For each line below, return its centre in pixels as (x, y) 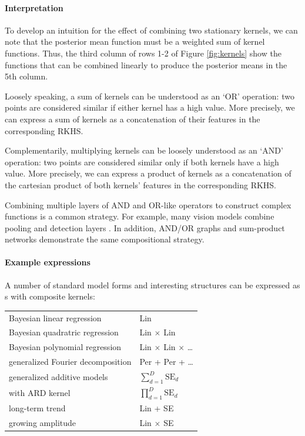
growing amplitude (43, 422)
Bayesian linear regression (55, 317)
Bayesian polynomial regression (65, 347)
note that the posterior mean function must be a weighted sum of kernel (135, 41)
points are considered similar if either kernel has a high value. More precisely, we (150, 107)
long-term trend (37, 408)
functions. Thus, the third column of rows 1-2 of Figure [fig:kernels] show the (143, 53)
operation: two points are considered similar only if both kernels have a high (142, 162)
